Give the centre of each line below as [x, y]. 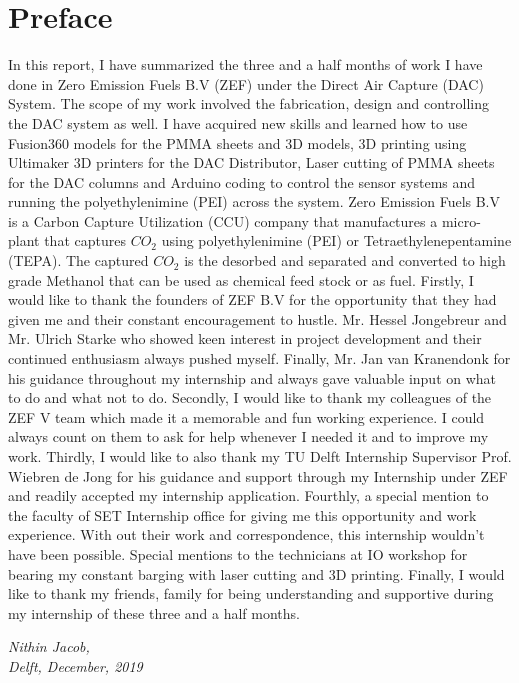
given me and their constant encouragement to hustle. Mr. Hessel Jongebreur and [257, 318]
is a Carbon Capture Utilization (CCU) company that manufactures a [223, 220]
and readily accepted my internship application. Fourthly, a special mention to [248, 495]
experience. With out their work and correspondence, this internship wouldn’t [246, 534]
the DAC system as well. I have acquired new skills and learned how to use [238, 122]
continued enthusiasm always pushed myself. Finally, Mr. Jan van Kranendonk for [259, 358]
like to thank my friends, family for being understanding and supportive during [251, 593]
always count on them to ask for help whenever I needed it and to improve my [248, 436]
